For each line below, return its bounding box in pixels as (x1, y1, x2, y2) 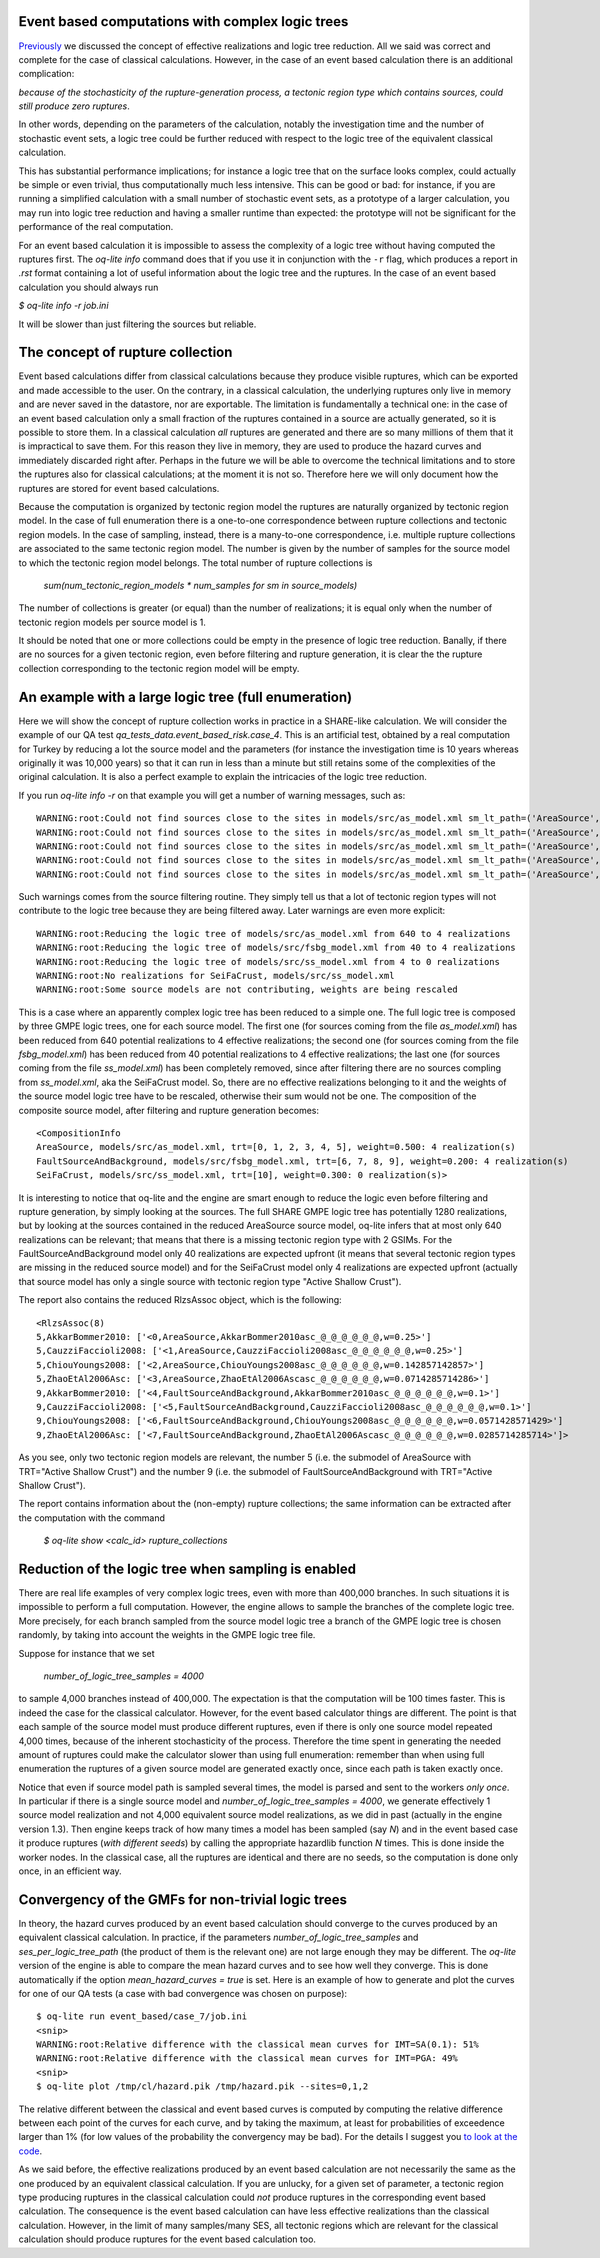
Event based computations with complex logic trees (18, 13, 349, 30)
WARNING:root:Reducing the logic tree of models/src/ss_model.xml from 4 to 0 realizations (36, 956, 500, 967)
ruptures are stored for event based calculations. (18, 482, 220, 494)
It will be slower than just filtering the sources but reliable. (18, 318, 257, 330)
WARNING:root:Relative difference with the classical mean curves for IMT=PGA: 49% (36, 2053, 459, 2064)
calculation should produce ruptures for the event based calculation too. (18, 2233, 317, 2245)
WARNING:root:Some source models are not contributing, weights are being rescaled (36, 984, 459, 995)
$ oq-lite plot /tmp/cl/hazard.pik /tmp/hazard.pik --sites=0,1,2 (36, 2081, 369, 2092)
